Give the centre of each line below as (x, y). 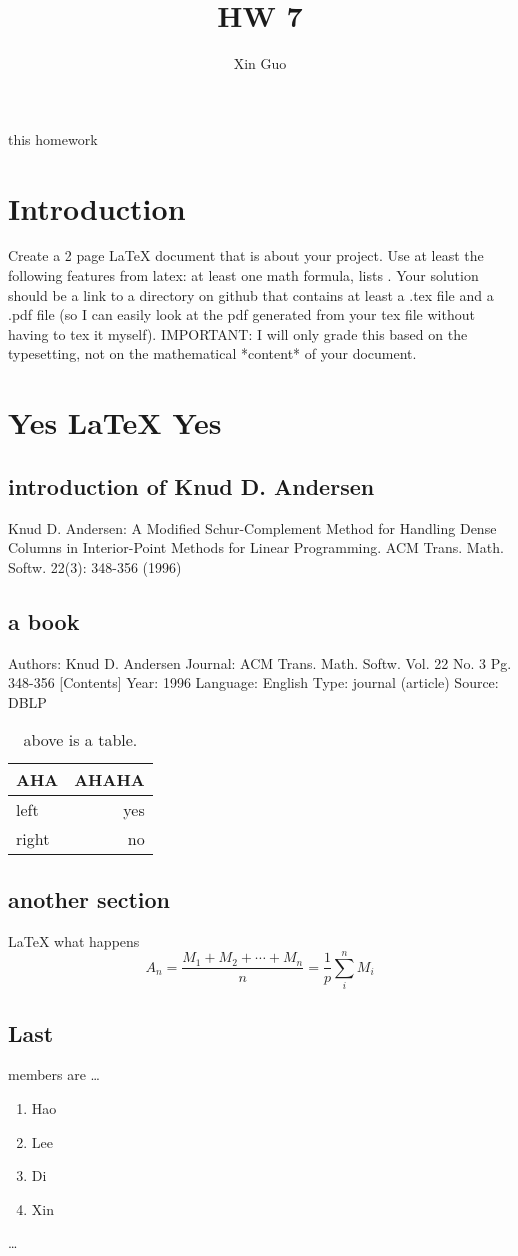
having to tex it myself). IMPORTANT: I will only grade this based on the (238, 333)
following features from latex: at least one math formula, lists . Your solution (243, 275)
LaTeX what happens (74, 940)
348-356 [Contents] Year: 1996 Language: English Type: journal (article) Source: (253, 682)
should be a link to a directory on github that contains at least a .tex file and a (251, 294)
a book (44, 620)
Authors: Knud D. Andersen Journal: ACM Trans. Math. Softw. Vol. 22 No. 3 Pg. (260, 662)
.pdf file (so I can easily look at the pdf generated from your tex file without (241, 314)
